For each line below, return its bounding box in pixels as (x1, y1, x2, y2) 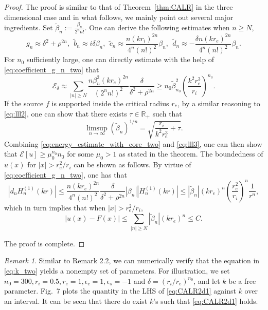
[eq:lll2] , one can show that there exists (4, 108, 127, 119)
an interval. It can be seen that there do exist (4, 295, 148, 306)
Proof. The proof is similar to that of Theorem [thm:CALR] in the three (4, 2, 233, 12)
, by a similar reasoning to (177, 98, 260, 109)
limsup (86, 124, 108, 132)
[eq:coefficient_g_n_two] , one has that (4, 169, 127, 180)
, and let (193, 275, 220, 286)
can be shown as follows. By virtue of (74, 159, 191, 170)
